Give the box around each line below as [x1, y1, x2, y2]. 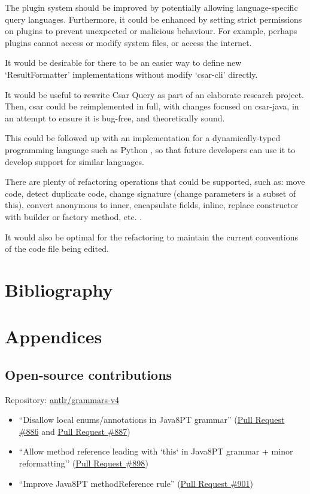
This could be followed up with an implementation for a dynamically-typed [5, 132, 281, 144]
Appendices [5, 324, 102, 349]
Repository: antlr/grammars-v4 [5, 393, 120, 405]
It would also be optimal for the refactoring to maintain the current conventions [5, 230, 298, 243]
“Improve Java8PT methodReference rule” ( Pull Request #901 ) [19, 477, 253, 489]
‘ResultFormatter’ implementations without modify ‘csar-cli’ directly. [5, 68, 258, 80]
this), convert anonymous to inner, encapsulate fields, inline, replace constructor [5, 199, 299, 211]
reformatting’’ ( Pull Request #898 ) [19, 457, 148, 469]
